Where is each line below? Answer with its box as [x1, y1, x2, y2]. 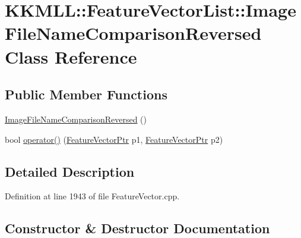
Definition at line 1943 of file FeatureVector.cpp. [5, 190, 180, 202]
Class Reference [5, 44, 137, 68]
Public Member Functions [5, 85, 167, 104]
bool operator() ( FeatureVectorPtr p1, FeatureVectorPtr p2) [5, 133, 223, 145]
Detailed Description [5, 162, 135, 180]
